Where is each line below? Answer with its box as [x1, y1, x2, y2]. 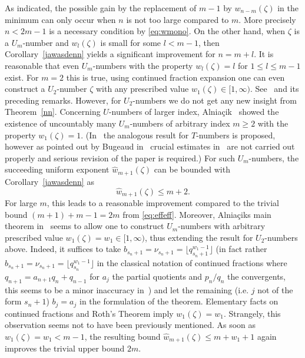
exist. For [5, 71, 39, 83]
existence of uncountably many [5, 117, 117, 129]
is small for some [100, 36, 161, 48]
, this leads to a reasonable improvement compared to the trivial [47, 197, 279, 209]
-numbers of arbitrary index [130, 117, 230, 129]
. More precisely [238, 13, 296, 25]
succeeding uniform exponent [5, 163, 110, 175]
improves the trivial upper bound [5, 342, 125, 354]
